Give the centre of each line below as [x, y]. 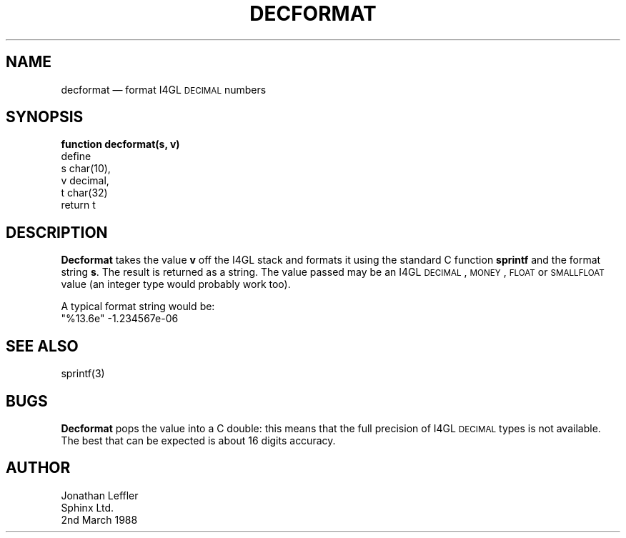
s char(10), [86, 169]
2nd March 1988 [99, 519]
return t [78, 205]
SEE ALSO [42, 346]
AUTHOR [38, 468]
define [76, 156]
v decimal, [85, 181]
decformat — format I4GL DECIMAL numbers [164, 89]
